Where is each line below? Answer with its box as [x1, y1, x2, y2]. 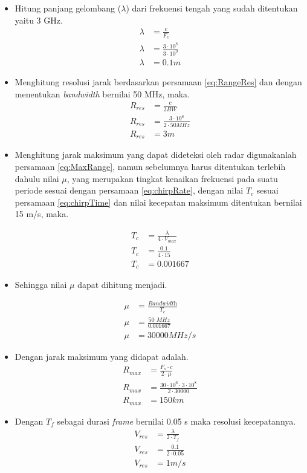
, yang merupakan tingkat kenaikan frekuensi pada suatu [66, 172, 278, 184]
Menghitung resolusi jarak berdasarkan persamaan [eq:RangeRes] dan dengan [15, 75, 302, 88]
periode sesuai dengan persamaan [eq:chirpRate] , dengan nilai [15, 184, 244, 197]
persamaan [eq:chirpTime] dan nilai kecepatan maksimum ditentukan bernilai [15, 195, 302, 208]
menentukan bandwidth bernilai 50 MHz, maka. [15, 87, 190, 100]
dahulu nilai [15, 172, 59, 184]
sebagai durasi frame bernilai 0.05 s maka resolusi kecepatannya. [57, 414, 296, 427]
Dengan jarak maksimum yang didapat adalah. [15, 350, 189, 362]
